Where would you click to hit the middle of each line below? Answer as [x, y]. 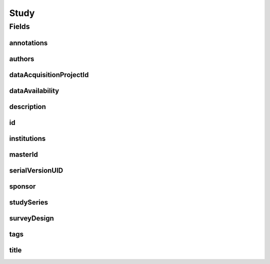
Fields [19, 26]
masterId [24, 154]
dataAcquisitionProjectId [49, 75]
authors [22, 59]
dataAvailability [34, 91]
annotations [28, 43]
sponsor [22, 186]
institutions [27, 138]
